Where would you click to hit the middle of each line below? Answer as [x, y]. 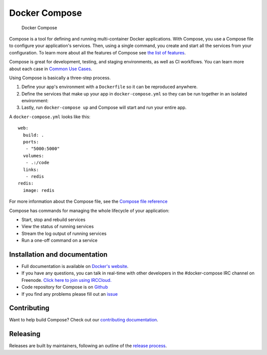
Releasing [25, 334]
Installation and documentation [58, 254]
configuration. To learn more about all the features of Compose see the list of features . [97, 52]
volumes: [34, 155]
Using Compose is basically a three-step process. [60, 78]
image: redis [39, 190]
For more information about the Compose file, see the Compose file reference [88, 201]
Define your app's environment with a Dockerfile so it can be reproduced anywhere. [110, 87]
